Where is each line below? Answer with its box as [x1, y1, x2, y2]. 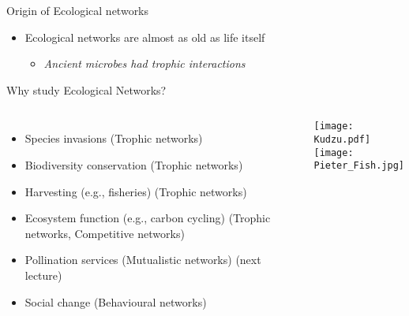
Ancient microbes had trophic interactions [43, 55, 246, 72]
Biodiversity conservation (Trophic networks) [24, 156, 243, 173]
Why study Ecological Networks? [6, 81, 167, 98]
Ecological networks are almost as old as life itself [24, 28, 265, 45]
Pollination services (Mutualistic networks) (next [24, 251, 261, 268]
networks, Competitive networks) [24, 225, 185, 241]
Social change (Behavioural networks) [24, 293, 207, 310]
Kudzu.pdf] [313, 134, 371, 146]
